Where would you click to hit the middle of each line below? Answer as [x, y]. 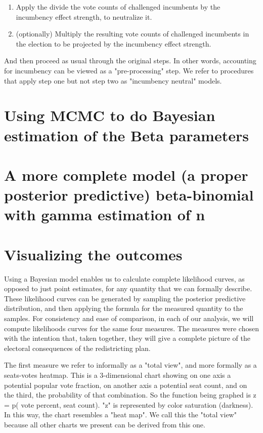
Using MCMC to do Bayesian [110, 115]
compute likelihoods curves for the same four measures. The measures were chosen [131, 328]
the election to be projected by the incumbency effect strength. [114, 43]
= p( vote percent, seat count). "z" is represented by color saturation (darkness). [129, 404]
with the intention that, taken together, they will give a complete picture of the [127, 338]
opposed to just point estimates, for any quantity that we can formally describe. [128, 288]
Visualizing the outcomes [93, 254]
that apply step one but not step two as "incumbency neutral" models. [113, 80]
